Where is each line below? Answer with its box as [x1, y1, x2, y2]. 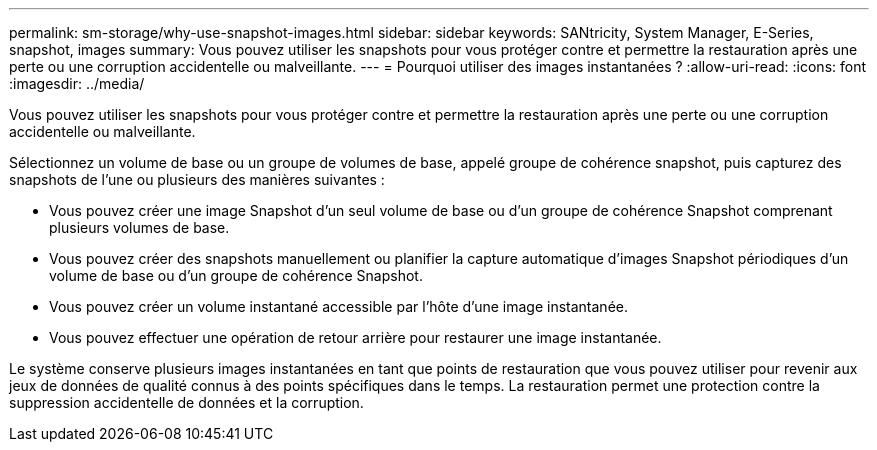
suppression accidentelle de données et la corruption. [9, 394, 364, 411]
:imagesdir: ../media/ [9, 75, 145, 92]
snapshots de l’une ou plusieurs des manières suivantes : [9, 171, 385, 188]
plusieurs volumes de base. [49, 219, 230, 236]
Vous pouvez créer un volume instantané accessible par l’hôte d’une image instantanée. [49, 298, 628, 315]
